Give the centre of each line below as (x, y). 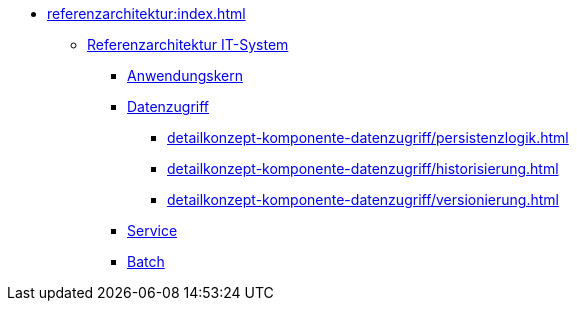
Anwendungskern (185, 75)
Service (152, 230)
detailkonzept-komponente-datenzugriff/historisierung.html (363, 168)
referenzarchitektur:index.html (146, 13)
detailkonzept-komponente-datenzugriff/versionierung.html (363, 199)
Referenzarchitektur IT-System (188, 44)
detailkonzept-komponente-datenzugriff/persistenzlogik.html (368, 137)
